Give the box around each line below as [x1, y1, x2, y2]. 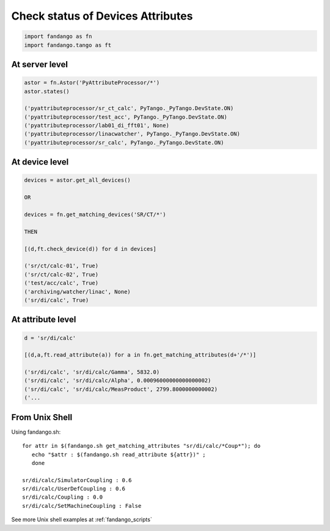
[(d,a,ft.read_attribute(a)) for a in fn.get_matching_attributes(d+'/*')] [24, 352, 257, 358]
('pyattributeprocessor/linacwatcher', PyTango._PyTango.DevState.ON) [24, 130, 241, 138]
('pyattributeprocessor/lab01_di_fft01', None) [24, 122, 169, 129]
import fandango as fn [24, 33, 92, 40]
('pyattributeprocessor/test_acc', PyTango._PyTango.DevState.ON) [24, 113, 227, 121]
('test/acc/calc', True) [24, 280, 99, 287]
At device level [11, 157, 69, 168]
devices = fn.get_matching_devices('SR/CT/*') [24, 211, 166, 218]
